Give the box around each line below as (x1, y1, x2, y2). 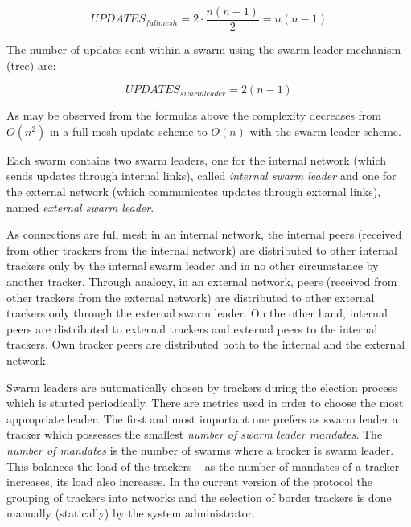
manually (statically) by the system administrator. (6, 505, 256, 521)
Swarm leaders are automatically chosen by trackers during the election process (6, 378, 397, 395)
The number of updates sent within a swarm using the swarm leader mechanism (6, 41, 401, 58)
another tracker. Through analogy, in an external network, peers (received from (6, 273, 397, 289)
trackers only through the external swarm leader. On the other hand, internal (6, 304, 388, 321)
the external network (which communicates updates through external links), (6, 183, 381, 200)
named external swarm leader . (6, 198, 154, 215)
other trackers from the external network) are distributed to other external (6, 288, 375, 305)
